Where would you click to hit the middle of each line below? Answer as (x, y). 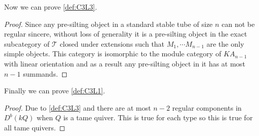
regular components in (207, 107)
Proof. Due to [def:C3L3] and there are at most (78, 107)
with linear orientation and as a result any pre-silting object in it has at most (125, 63)
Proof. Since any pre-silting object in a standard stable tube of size (108, 24)
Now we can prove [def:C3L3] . (51, 7)
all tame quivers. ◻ (35, 127)
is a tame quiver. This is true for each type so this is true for (158, 117)
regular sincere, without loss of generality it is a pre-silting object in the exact (126, 34)
